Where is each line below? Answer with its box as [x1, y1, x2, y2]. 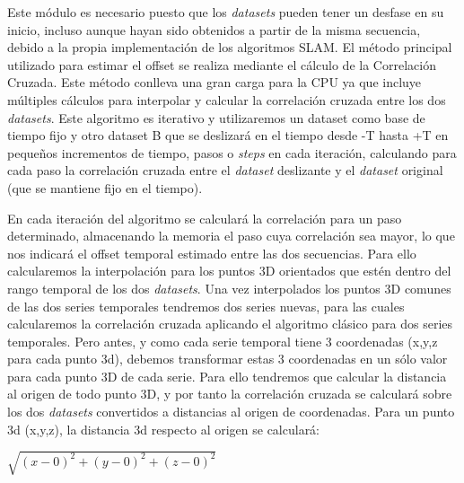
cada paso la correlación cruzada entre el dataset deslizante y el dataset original [7, 161, 443, 180]
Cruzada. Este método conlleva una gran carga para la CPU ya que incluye [7, 73, 422, 92]
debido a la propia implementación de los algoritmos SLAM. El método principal [7, 38, 452, 57]
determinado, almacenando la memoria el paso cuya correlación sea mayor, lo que [7, 226, 455, 245]
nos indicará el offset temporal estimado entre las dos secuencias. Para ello [7, 243, 416, 262]
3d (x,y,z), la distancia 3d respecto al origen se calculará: [7, 419, 320, 438]
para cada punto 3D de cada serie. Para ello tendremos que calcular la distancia [7, 366, 447, 385]
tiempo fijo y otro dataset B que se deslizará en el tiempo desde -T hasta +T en [7, 126, 449, 145]
